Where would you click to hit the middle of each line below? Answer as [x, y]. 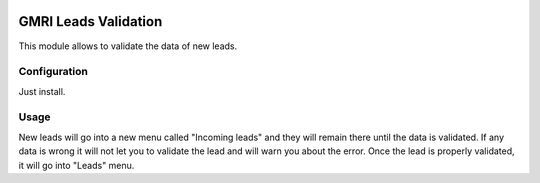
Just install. [42, 91]
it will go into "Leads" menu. [76, 165]
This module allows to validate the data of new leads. [128, 46]
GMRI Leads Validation [90, 21]
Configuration [53, 72]
